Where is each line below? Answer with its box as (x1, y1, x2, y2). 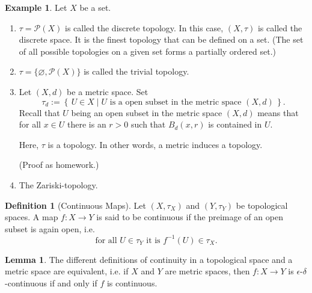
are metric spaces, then (165, 265, 250, 277)
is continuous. (106, 277, 158, 289)
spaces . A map (5, 211, 58, 223)
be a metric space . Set (67, 85, 148, 97)
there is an (67, 118, 106, 131)
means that (257, 106, 299, 119)
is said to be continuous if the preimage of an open (96, 211, 283, 223)
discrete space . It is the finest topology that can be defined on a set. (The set (19, 33, 304, 46)
